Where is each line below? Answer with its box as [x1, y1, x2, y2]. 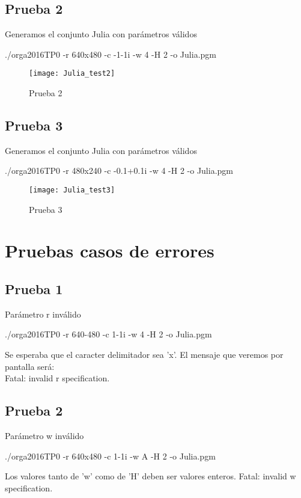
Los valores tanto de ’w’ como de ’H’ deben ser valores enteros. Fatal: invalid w [5, 470, 296, 482]
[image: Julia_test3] [29, 186, 115, 195]
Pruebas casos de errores [5, 238, 214, 263]
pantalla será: [5, 360, 55, 372]
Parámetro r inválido [5, 307, 81, 320]
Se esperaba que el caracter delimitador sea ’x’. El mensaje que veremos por [5, 348, 284, 361]
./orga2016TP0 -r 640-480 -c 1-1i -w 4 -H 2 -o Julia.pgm [5, 328, 212, 340]
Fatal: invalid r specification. [5, 372, 110, 384]
